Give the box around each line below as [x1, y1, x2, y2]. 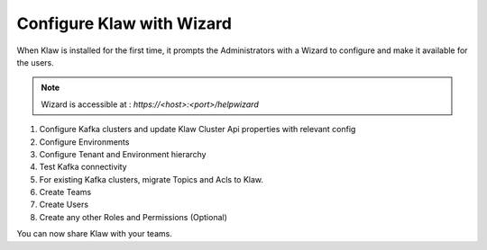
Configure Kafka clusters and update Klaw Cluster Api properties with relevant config [39, 124, 356, 135]
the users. [16, 57, 54, 67]
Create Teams [39, 187, 92, 198]
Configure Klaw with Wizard [16, 13, 232, 33]
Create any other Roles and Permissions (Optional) [39, 211, 227, 222]
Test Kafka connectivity [39, 162, 127, 173]
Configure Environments [39, 136, 130, 147]
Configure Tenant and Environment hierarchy [39, 148, 207, 159]
